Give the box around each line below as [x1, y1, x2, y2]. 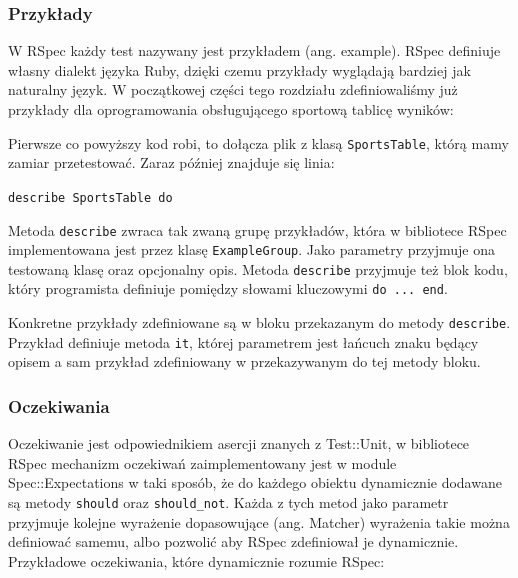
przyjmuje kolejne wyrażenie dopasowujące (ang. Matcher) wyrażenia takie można [8, 511, 510, 532]
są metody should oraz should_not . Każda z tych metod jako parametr [8, 492, 449, 513]
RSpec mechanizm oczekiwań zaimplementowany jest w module [8, 452, 397, 473]
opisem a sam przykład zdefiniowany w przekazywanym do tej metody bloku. [8, 351, 481, 372]
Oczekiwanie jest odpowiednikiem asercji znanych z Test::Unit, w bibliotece [8, 433, 470, 454]
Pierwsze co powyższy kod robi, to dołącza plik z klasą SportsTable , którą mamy [8, 132, 509, 153]
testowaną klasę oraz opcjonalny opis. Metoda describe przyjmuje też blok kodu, [8, 258, 508, 279]
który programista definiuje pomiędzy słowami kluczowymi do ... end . [8, 278, 448, 299]
